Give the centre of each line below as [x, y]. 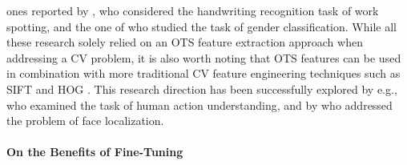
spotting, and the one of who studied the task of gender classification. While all [201, 26]
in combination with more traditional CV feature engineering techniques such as [203, 73]
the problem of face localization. [85, 121]
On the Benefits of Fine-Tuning [95, 152]
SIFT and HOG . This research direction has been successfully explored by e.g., [202, 89]
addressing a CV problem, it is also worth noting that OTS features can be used [204, 57]
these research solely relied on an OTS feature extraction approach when [185, 42]
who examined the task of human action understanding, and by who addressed [199, 105]
